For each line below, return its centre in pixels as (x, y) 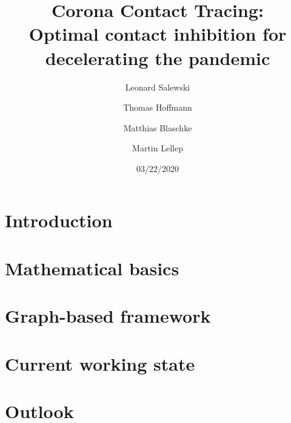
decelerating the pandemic (158, 57)
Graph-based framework (108, 316)
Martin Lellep (158, 148)
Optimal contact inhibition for (158, 34)
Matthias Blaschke (158, 127)
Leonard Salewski (158, 87)
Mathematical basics (92, 268)
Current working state (100, 363)
